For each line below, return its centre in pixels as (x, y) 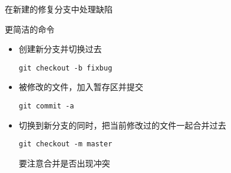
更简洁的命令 (30, 29)
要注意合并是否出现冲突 (64, 163)
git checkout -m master (65, 144)
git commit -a (46, 106)
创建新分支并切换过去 (60, 49)
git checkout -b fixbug (65, 68)
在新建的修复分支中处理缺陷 (59, 9)
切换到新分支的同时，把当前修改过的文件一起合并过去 (122, 125)
